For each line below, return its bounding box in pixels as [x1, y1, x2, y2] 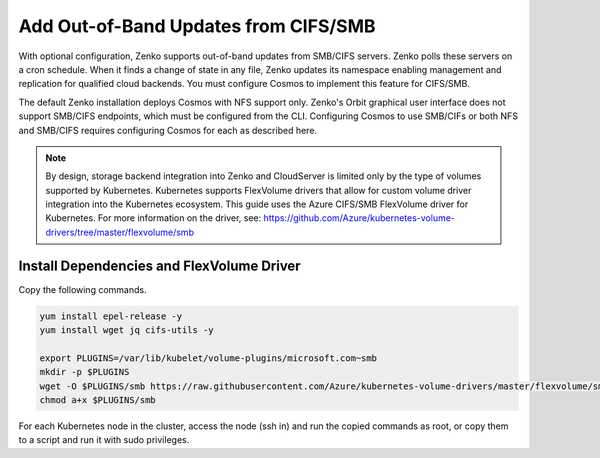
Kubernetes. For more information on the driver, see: [45, 212, 262, 224]
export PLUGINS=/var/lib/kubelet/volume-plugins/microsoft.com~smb [39, 352, 378, 364]
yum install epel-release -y [39, 310, 183, 322]
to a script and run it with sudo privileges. [18, 434, 190, 446]
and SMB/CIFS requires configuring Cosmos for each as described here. [18, 124, 318, 136]
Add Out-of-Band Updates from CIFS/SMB [18, 15, 376, 37]
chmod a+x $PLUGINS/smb [39, 395, 157, 406]
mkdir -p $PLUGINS [39, 366, 130, 378]
